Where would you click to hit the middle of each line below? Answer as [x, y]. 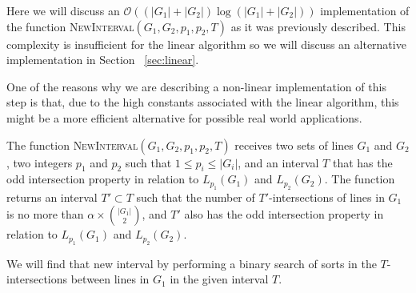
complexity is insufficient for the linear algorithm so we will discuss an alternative [206, 44]
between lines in [110, 279]
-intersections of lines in [327, 197]
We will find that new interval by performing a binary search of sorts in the [192, 263]
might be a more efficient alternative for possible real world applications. [184, 117]
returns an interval [52, 197]
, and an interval [278, 162]
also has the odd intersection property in [284, 214]
